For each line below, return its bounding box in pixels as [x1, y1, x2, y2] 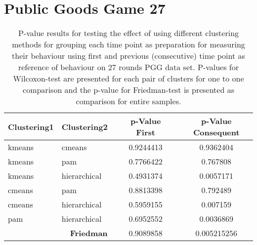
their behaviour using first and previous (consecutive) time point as [12, 50, 245, 62]
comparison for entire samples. [76, 95, 181, 107]
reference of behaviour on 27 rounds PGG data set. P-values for [18, 61, 239, 73]
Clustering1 [8, 121, 54, 132]
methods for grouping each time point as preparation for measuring [12, 39, 245, 50]
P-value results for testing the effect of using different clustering [18, 27, 239, 39]
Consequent [193, 126, 240, 138]
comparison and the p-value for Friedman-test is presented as [23, 84, 234, 96]
